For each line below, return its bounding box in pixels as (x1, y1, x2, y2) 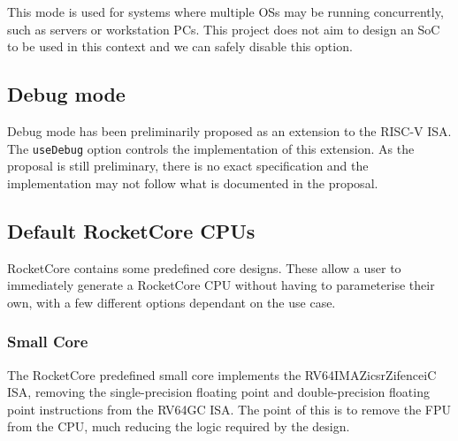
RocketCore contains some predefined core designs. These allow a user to (7, 258, 401, 277)
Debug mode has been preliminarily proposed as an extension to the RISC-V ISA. (7, 121, 452, 140)
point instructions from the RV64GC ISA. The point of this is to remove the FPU (7, 399, 451, 418)
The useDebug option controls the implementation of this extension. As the (7, 139, 415, 157)
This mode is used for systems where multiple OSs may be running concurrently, (7, 3, 444, 20)
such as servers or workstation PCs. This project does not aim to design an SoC (7, 19, 440, 38)
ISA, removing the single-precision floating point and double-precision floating (7, 383, 430, 401)
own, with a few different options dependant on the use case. (7, 293, 336, 311)
